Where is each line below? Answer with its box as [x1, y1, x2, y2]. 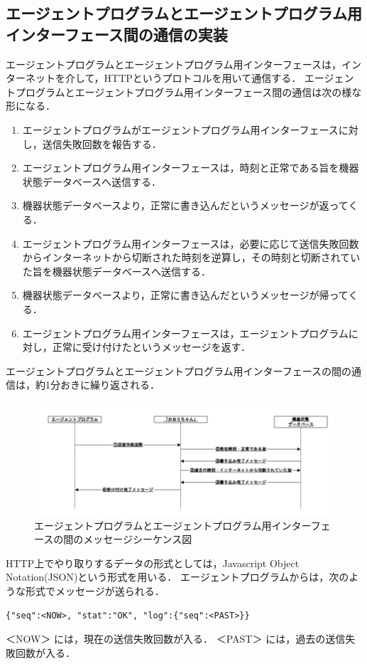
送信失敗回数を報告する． [42, 136, 162, 151]
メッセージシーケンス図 [83, 532, 192, 547]
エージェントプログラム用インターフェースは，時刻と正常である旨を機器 [22, 160, 359, 175]
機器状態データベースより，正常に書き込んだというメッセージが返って [22, 198, 349, 213]
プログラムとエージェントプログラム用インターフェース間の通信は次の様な [15, 84, 362, 99]
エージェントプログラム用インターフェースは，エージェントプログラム [22, 325, 349, 340]
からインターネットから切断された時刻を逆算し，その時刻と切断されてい [22, 250, 361, 265]
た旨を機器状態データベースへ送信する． [22, 263, 212, 278]
